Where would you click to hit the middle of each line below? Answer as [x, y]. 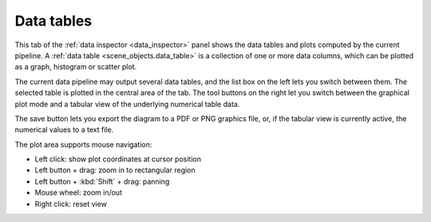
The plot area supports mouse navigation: [83, 145]
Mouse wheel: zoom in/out [79, 192]
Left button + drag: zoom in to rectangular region [115, 170]
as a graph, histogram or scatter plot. [76, 67]
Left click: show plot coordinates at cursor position [118, 159]
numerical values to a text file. [64, 130]
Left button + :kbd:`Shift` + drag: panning [102, 181]
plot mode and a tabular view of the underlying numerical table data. [127, 104]
